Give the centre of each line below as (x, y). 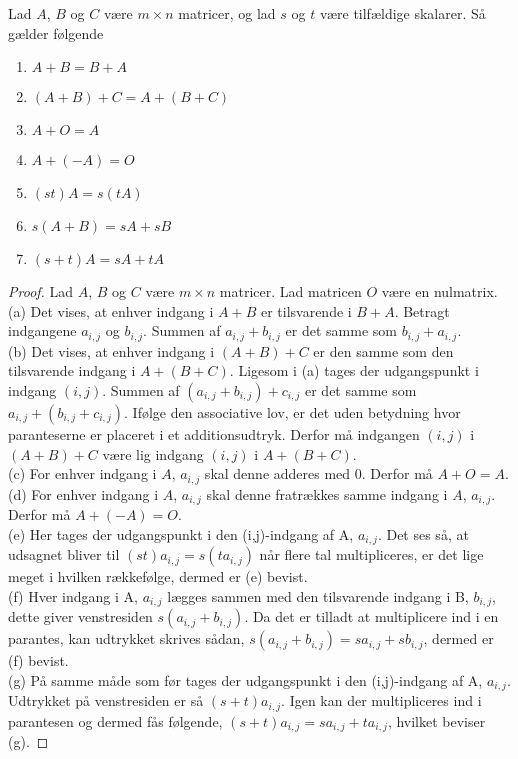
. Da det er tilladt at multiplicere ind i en (371, 616)
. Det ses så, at (423, 533)
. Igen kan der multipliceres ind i (381, 700)
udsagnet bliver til (64, 554)
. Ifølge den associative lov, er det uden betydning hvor (292, 412)
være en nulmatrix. (439, 291)
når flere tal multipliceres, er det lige (371, 554)
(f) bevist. (38, 660)
